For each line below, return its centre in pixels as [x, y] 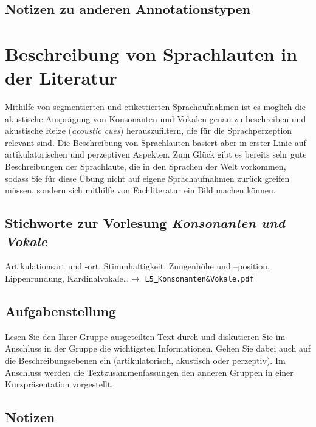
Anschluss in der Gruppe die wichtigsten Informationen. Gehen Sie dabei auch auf [158, 348]
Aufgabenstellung [61, 311]
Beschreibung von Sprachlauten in [151, 53]
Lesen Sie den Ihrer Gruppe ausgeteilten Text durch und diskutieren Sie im [145, 336]
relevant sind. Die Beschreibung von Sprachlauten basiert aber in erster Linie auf [156, 142]
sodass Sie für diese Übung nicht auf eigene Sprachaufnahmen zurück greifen [147, 178]
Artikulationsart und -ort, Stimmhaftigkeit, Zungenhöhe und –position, [137, 266]
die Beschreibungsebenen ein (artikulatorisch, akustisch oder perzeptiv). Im [145, 360]
